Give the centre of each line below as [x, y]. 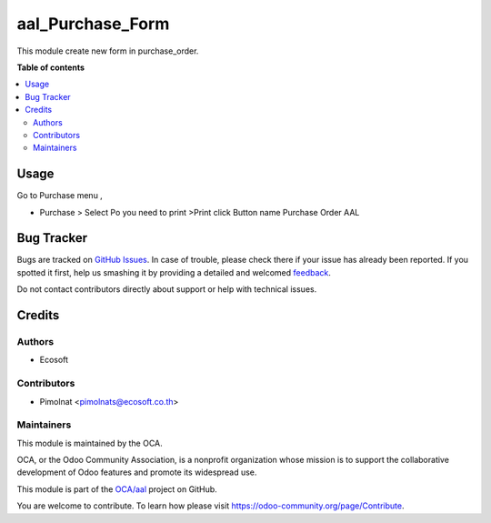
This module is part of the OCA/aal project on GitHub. [117, 489]
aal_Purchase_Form [93, 24]
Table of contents [51, 67]
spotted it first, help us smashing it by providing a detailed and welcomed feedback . [174, 272]
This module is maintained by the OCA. [90, 443]
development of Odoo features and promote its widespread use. [137, 472]
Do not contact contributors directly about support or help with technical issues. [167, 289]
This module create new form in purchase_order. [108, 51]
